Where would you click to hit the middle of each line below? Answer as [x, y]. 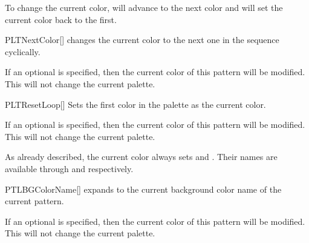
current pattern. [34, 201]
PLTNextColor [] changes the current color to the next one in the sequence [142, 40]
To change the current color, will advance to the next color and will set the [144, 7]
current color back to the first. [61, 19]
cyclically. [23, 51]
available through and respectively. [69, 168]
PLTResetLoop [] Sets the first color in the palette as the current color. [135, 104]
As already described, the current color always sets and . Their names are [141, 157]
